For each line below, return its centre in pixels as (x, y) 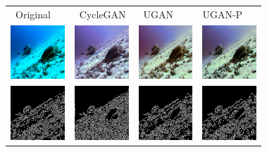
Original (33, 14)
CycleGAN (103, 14)
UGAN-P (223, 14)
